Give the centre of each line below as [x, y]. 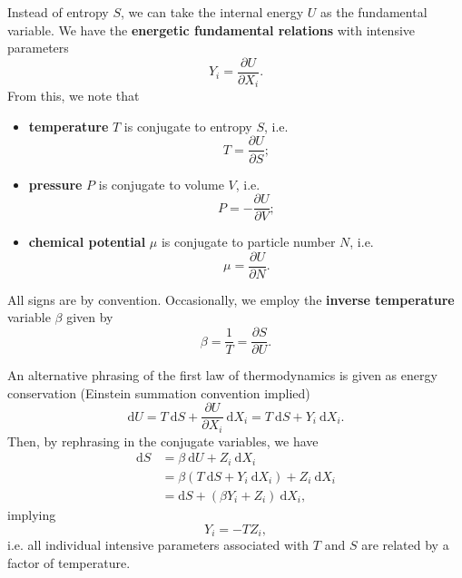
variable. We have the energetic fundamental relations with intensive [211, 29]
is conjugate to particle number [248, 242]
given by [90, 317]
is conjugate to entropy [188, 126]
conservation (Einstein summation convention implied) [159, 392]
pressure [55, 184]
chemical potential [87, 242]
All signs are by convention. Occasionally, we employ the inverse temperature [231, 299]
